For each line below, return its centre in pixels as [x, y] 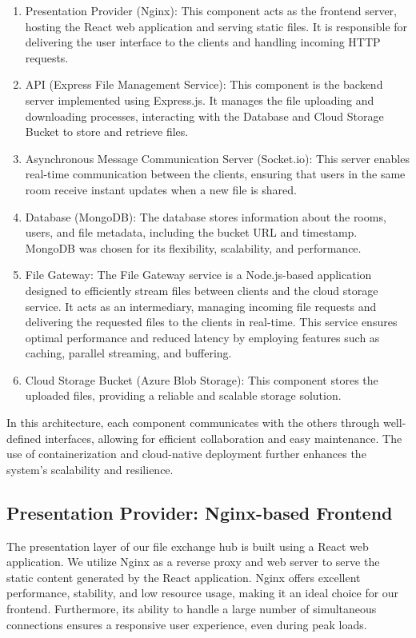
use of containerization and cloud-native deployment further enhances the [186, 454]
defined [24, 438]
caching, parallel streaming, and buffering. [128, 353]
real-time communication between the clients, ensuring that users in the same [215, 174]
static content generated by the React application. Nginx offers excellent [184, 577]
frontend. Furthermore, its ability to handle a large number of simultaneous [192, 609]
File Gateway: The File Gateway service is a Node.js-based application [198, 275]
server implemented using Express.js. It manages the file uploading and [200, 100]
